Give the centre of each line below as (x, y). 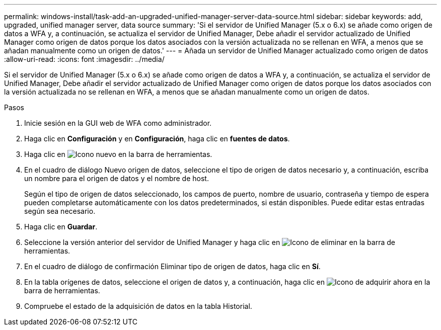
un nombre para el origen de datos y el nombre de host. (117, 178)
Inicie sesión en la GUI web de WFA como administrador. (118, 123)
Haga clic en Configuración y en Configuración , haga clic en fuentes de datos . (157, 139)
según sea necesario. (60, 211)
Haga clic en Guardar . (61, 227)
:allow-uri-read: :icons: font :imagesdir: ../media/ (84, 59)
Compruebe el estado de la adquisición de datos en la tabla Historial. (138, 306)
